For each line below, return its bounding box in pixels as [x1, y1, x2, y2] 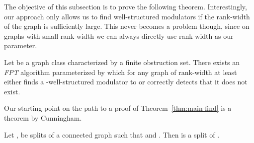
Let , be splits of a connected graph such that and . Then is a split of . [4, 129, 220, 140]
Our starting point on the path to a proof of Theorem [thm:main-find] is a [4, 103, 232, 113]
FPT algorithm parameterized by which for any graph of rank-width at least [4, 67, 237, 77]
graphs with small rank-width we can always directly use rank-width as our [4, 30, 234, 41]
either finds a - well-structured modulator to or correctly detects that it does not [4, 76, 248, 87]
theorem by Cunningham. [4, 112, 82, 123]
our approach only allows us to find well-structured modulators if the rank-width [4, 11, 250, 21]
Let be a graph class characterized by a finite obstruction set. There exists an [4, 57, 240, 67]
